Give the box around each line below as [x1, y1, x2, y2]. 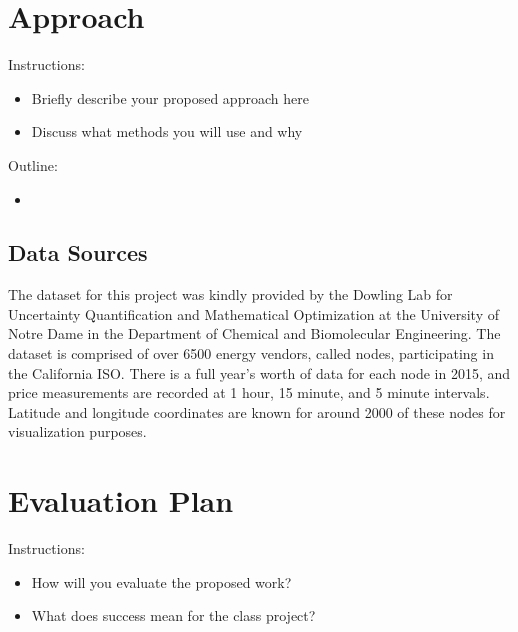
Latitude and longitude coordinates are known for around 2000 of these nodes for [8, 401, 506, 422]
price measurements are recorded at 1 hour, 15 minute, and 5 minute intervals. [8, 382, 490, 403]
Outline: [8, 154, 58, 175]
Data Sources [8, 237, 148, 268]
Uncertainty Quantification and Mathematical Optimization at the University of [8, 303, 499, 324]
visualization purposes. [8, 421, 147, 442]
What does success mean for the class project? [31, 605, 316, 626]
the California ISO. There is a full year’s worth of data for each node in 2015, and [8, 362, 511, 383]
